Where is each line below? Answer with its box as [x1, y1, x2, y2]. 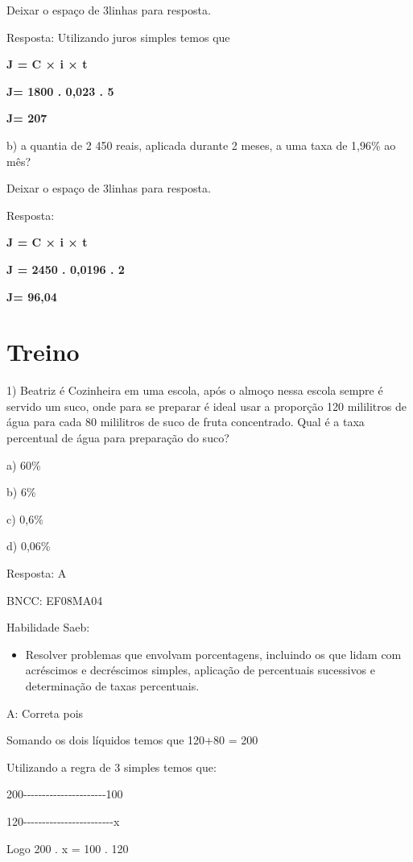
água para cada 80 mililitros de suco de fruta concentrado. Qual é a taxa [6, 413, 365, 430]
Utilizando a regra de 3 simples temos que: [6, 758, 217, 775]
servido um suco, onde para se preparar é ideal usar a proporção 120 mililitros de [6, 397, 407, 414]
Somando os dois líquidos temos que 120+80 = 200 [6, 731, 258, 748]
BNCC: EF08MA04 [6, 591, 103, 608]
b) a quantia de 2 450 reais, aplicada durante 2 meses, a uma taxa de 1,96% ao [6, 136, 396, 153]
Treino [6, 335, 80, 368]
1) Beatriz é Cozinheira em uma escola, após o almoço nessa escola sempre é [6, 382, 383, 399]
